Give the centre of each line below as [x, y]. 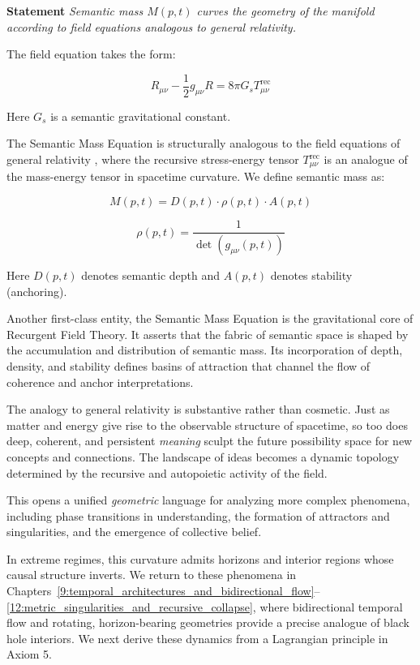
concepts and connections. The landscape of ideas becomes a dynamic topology [203, 456]
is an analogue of [366, 159]
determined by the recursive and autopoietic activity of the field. [167, 472]
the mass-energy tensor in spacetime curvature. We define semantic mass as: [196, 176]
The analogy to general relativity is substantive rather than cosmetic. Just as [198, 409]
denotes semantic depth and [151, 275]
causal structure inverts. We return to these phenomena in [152, 575]
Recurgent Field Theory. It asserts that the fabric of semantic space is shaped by [208, 334]
